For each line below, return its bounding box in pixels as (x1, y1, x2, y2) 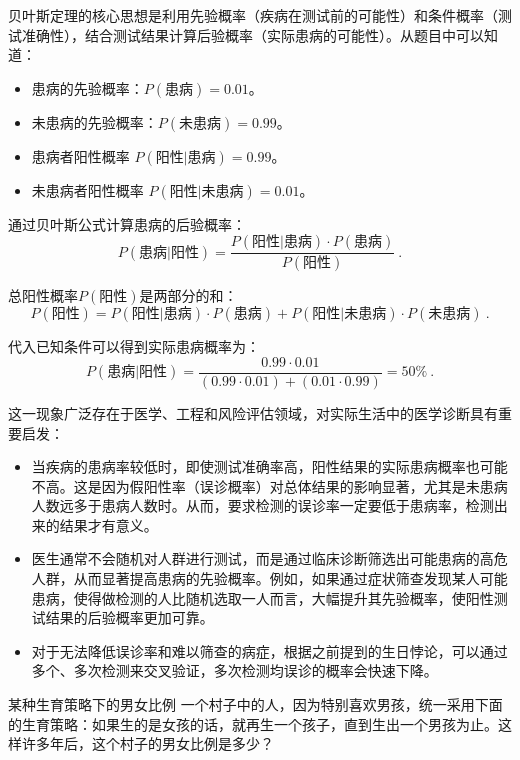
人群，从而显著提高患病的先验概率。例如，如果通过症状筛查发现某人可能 (31, 568, 508, 589)
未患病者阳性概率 (31, 179, 144, 200)
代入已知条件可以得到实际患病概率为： (8, 336, 260, 357)
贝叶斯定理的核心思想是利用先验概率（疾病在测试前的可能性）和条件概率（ (8, 5, 498, 25)
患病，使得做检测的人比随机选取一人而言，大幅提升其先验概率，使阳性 (31, 587, 494, 608)
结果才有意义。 (59, 514, 158, 535)
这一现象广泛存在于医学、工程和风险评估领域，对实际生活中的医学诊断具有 (8, 402, 498, 423)
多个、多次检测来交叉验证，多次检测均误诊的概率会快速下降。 (31, 660, 438, 681)
